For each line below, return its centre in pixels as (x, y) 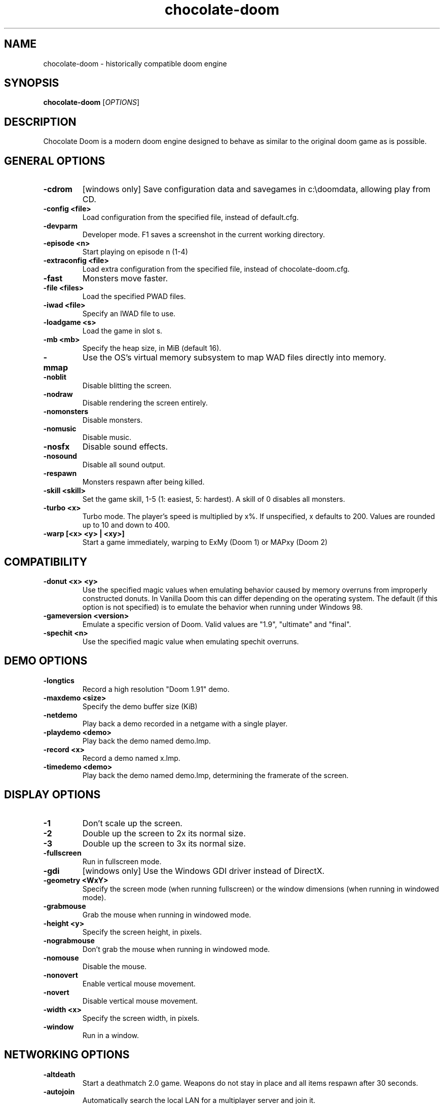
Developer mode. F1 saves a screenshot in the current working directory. (204, 235)
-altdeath (59, 1074)
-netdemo (60, 715)
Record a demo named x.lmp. (131, 758)
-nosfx (57, 447)
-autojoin (59, 1091)
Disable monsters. (113, 420)
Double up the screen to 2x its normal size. (164, 833)
